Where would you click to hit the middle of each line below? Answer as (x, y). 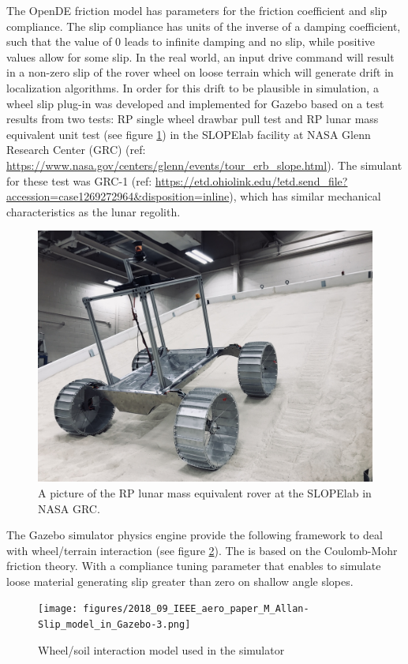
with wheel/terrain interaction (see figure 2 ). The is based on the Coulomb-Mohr (202, 550)
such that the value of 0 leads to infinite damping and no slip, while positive (191, 41)
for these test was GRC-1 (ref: (79, 180)
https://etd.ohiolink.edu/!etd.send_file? (251, 180)
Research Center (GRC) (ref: (76, 150)
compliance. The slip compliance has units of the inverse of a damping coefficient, (204, 26)
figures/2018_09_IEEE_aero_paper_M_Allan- (196, 609)
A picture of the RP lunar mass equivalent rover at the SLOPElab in (205, 492)
